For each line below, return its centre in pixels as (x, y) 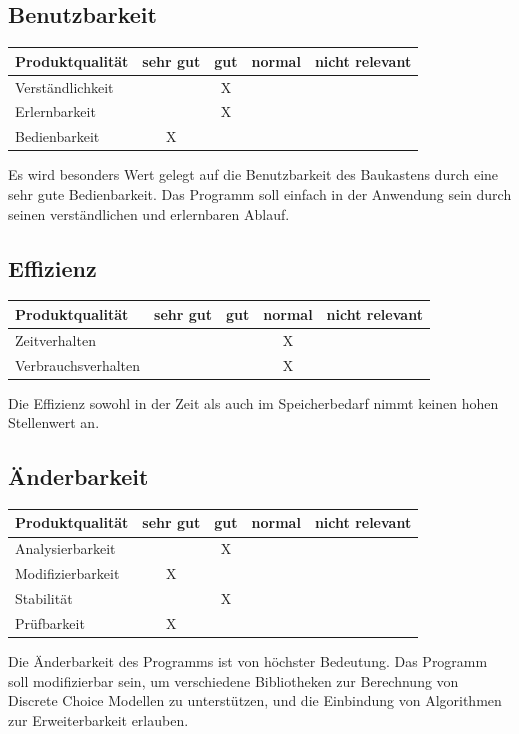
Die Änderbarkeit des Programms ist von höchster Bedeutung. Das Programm (248, 660)
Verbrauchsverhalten (78, 364)
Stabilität (44, 598)
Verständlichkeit (64, 86)
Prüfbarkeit (50, 622)
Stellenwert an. (54, 422)
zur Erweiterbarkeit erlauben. (98, 719)
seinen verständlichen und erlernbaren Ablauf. (149, 213)
